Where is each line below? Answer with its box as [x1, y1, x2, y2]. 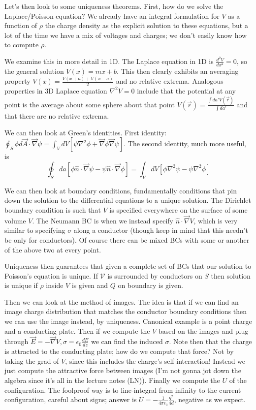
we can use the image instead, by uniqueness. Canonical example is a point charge [4, 316, 252, 326]
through [4, 336, 29, 347]
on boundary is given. [118, 280, 183, 290]
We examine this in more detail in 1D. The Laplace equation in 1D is [4, 56, 214, 66]
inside [46, 280, 64, 290]
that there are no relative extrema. [4, 111, 109, 121]
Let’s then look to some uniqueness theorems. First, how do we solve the [4, 1, 224, 11]
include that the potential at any [137, 85, 236, 95]
